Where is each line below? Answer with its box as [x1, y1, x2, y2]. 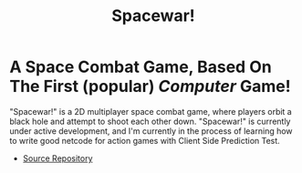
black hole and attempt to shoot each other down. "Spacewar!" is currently [9, 116, 291, 127]
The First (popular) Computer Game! [9, 76, 291, 97]
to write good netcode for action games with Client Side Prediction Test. [9, 135, 280, 146]
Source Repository [22, 152, 93, 164]
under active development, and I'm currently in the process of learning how [9, 125, 294, 137]
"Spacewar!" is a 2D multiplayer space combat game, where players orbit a [9, 106, 292, 117]
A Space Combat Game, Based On [9, 56, 272, 77]
